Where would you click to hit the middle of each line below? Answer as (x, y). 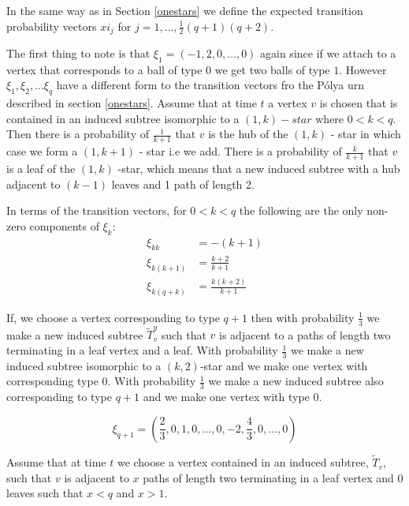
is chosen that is (359, 103)
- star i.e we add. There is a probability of (240, 151)
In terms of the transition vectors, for (97, 210)
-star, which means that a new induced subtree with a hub (259, 169)
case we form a (42, 151)
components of (64, 225)
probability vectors (52, 26)
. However (363, 69)
